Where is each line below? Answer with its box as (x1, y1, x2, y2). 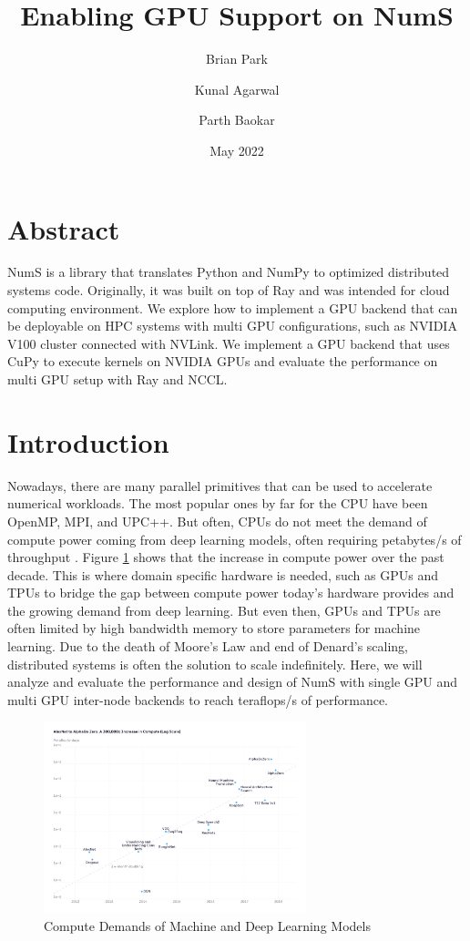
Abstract (7, 210, 120, 247)
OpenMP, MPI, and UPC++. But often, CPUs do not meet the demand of (7, 511, 427, 530)
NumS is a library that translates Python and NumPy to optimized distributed (7, 262, 450, 281)
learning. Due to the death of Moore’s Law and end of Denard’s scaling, (7, 637, 409, 656)
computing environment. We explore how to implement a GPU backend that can (7, 298, 458, 317)
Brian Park (206, 49, 268, 68)
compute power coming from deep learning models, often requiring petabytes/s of (7, 529, 462, 548)
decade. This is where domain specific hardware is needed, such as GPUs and (7, 565, 439, 584)
